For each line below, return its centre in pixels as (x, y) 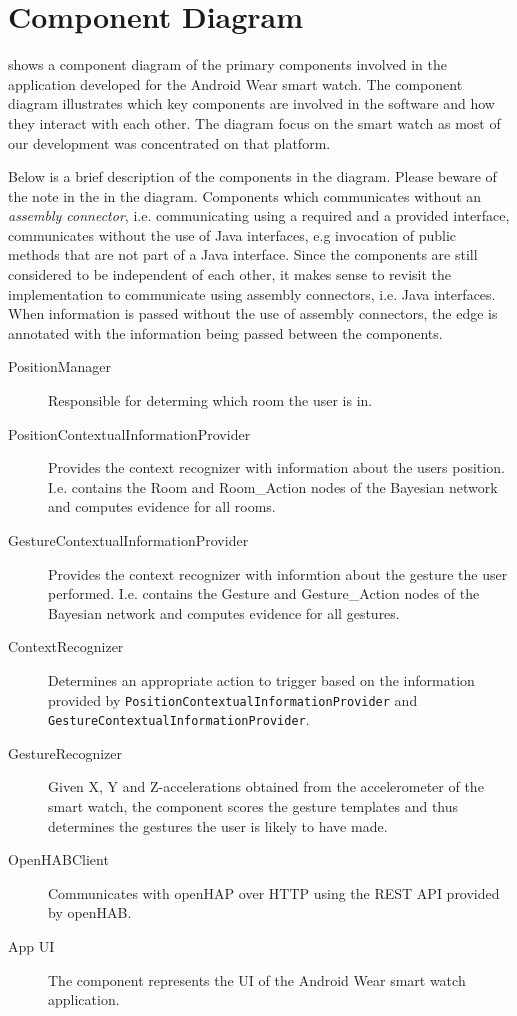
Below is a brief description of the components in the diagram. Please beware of (252, 176)
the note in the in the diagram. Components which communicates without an (245, 195)
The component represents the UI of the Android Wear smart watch (257, 979)
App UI (31, 946)
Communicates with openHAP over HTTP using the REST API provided (274, 892)
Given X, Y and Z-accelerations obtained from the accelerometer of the (266, 786)
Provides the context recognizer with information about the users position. (276, 467)
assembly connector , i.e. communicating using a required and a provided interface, (259, 215)
